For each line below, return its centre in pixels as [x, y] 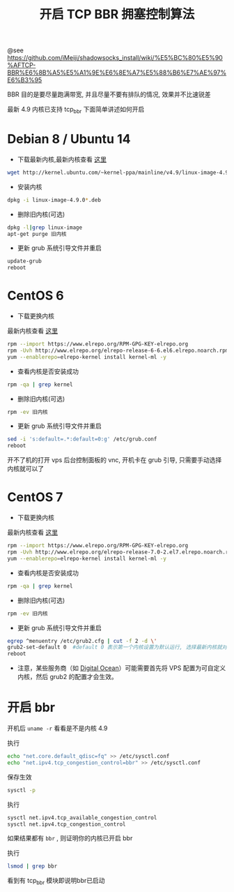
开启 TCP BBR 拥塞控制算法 [117, 14]
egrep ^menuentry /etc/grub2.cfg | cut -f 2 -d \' [82, 641]
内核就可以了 [25, 469]
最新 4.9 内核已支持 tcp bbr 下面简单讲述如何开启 [76, 110]
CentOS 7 [35, 497]
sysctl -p [22, 790]
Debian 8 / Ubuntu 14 [69, 139]
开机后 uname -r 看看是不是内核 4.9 [57, 728]
